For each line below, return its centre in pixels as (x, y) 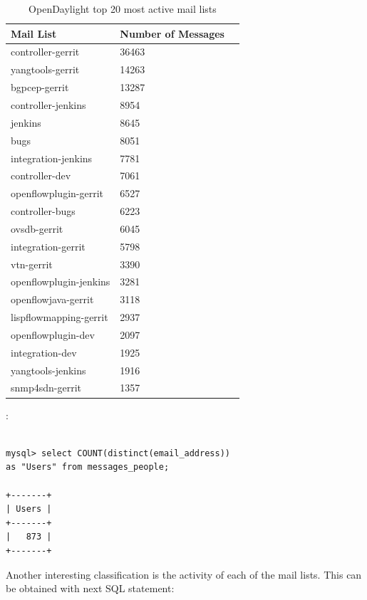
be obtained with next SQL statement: (90, 588)
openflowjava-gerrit (52, 299)
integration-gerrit (48, 246)
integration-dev (44, 352)
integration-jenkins (52, 158)
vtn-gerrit (32, 264)
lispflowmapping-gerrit (60, 317)
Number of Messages (172, 33)
